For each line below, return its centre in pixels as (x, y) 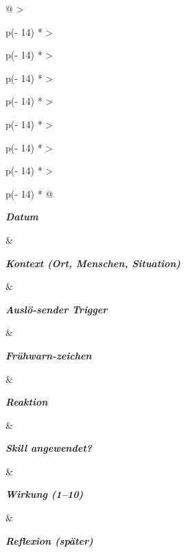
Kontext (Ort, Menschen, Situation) (93, 263)
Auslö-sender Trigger (57, 309)
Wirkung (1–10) (45, 494)
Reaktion (27, 402)
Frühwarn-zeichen (49, 355)
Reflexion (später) (49, 540)
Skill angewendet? (49, 448)
